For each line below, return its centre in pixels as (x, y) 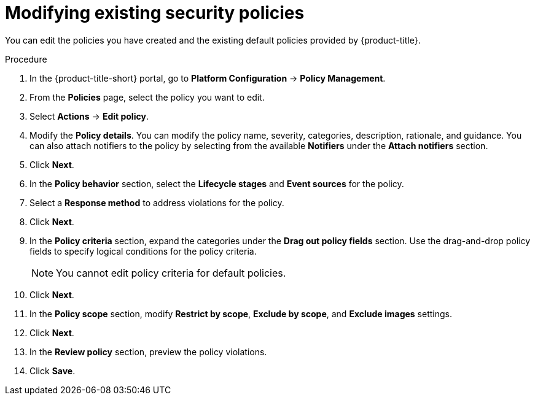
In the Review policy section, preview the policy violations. (148, 352)
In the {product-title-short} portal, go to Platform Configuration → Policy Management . (208, 78)
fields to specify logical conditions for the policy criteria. (143, 251)
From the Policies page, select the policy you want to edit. (147, 97)
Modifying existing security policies (155, 13)
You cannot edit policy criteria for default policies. (171, 273)
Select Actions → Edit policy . (89, 116)
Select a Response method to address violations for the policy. (157, 202)
